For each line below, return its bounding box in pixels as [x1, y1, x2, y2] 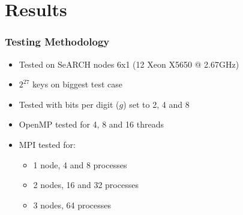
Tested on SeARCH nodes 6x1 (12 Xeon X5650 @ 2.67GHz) [19, 57, 239, 70]
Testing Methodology [5, 34, 110, 49]
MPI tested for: [19, 138, 76, 150]
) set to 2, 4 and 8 [123, 98, 190, 110]
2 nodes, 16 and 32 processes [33, 178, 139, 191]
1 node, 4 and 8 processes [33, 158, 127, 171]
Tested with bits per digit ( [19, 98, 119, 110]
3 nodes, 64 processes [33, 198, 112, 211]
